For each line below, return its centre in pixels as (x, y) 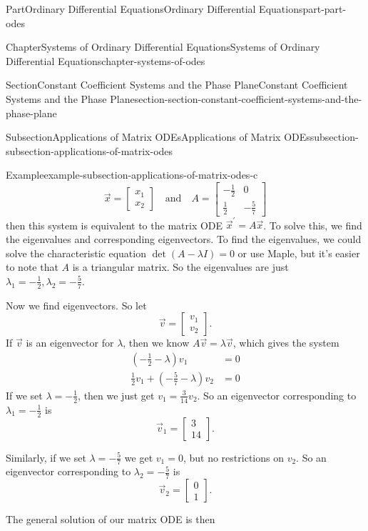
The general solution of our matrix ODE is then (111, 519)
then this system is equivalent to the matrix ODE (114, 225)
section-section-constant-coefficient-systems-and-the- (248, 98)
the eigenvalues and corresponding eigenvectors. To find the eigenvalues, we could (184, 239)
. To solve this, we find (313, 225)
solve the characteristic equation (76, 253)
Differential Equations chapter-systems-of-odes (106, 60)
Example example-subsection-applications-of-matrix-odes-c (132, 175)
